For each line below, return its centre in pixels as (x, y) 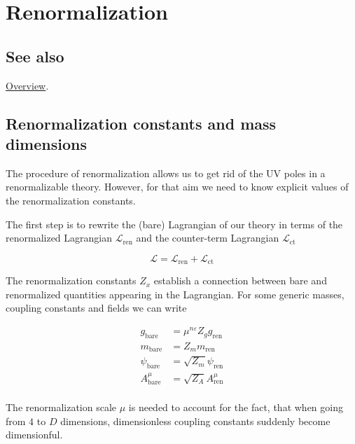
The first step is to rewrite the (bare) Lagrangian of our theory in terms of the (174, 224)
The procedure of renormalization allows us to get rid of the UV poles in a (166, 173)
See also (35, 56)
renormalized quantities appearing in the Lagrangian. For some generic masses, (175, 294)
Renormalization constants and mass (141, 123)
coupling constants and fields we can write (96, 308)
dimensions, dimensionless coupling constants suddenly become (195, 421)
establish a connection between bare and (240, 280)
